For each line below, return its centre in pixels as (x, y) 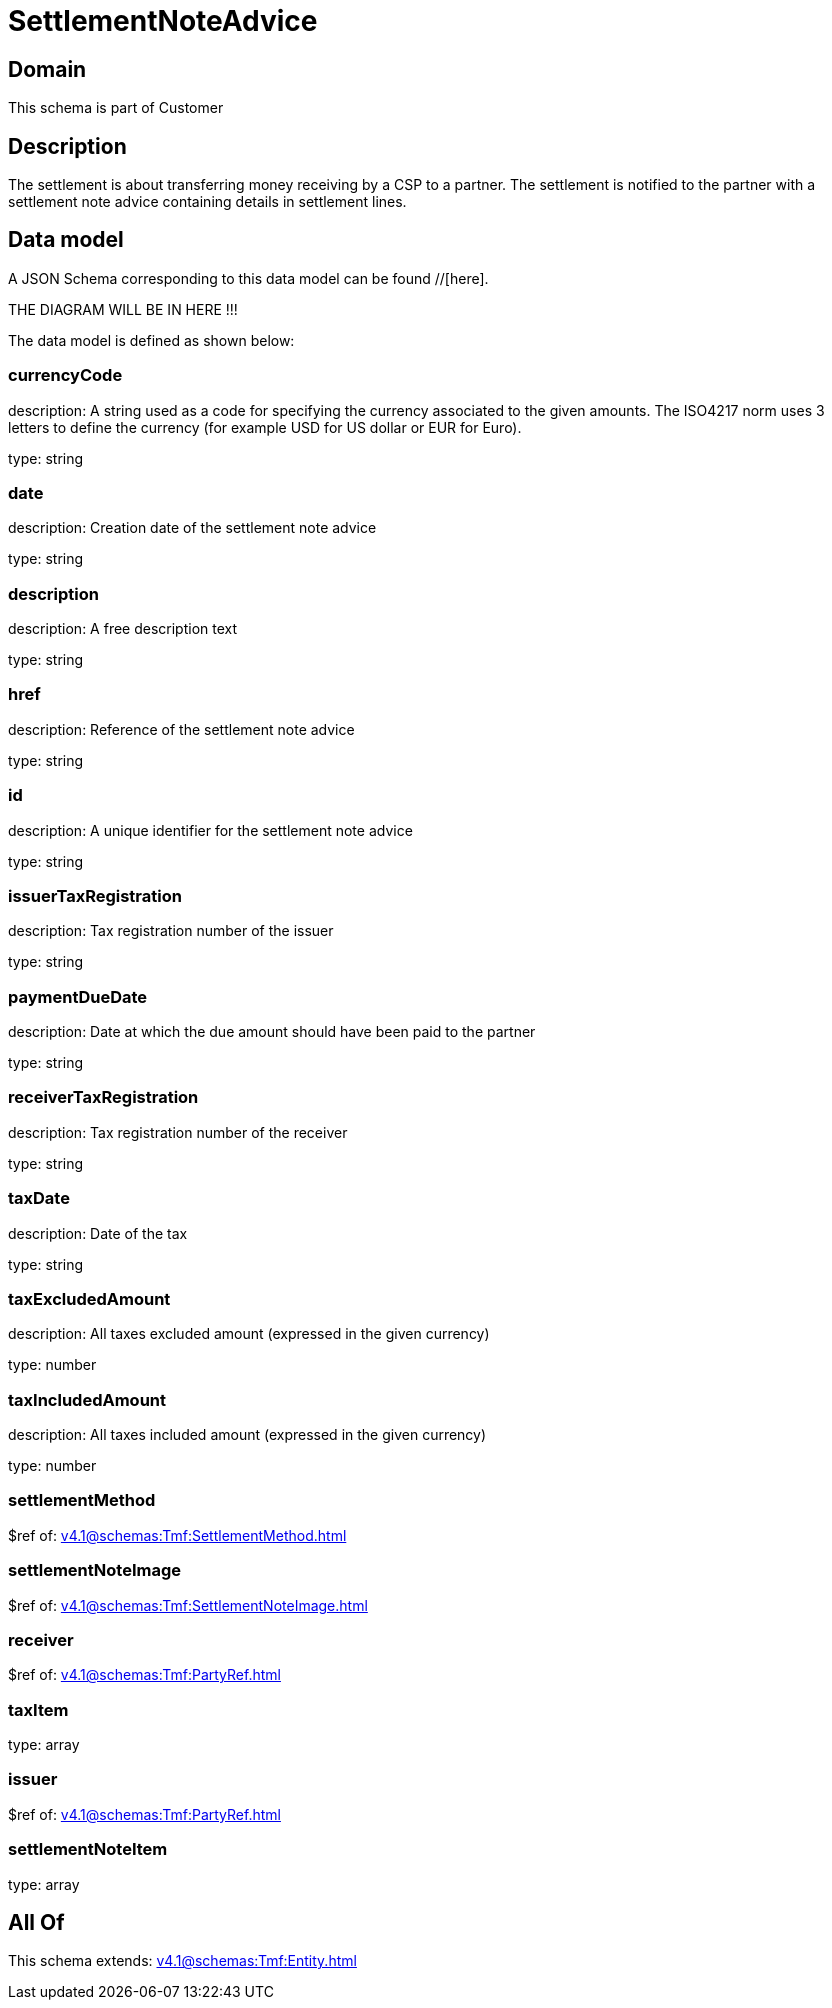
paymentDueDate (78, 996)
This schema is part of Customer (116, 108)
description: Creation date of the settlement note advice (192, 528)
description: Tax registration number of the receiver (178, 1132)
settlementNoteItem (88, 1849)
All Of (36, 1923)
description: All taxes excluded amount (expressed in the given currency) (249, 1334)
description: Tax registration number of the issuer (171, 931)
